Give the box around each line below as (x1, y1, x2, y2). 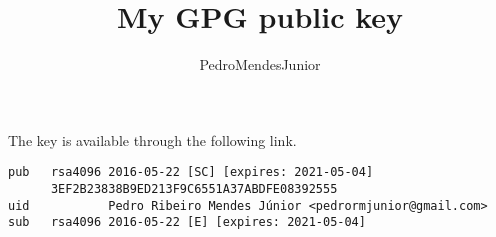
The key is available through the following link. (8, 129, 297, 150)
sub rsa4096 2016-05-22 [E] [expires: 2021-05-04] (8, 215, 366, 230)
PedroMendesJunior (199, 54, 321, 75)
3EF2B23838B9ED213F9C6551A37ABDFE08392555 (50, 181, 338, 196)
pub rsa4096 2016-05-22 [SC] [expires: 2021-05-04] (8, 165, 374, 180)
